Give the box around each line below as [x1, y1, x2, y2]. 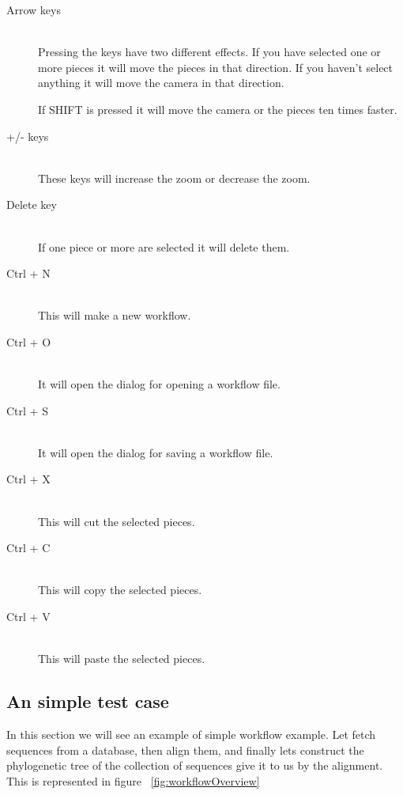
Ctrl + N [6, 265, 51, 282]
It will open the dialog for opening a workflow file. [38, 376, 281, 392]
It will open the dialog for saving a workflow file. [38, 444, 273, 460]
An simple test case [6, 689, 169, 714]
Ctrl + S [6, 402, 48, 418]
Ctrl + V [6, 608, 51, 625]
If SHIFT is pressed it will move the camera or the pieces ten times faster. [38, 100, 397, 117]
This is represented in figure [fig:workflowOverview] [6, 772, 260, 789]
